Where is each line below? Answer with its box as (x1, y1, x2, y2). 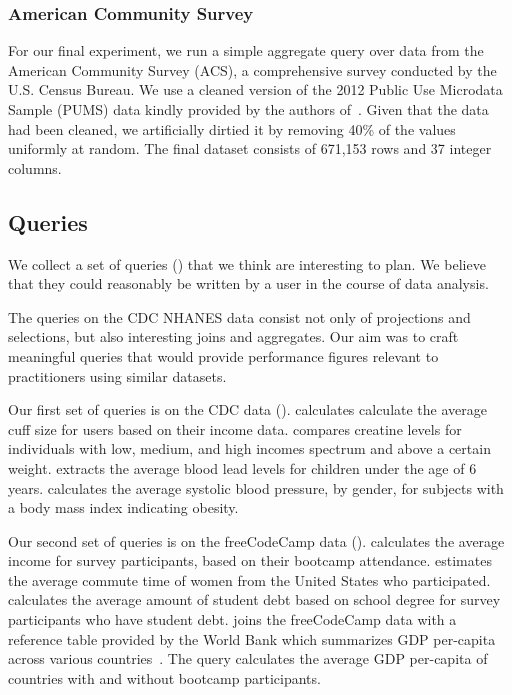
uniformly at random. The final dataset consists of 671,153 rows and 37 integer (8, 138, 492, 159)
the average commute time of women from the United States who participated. (8, 569, 491, 590)
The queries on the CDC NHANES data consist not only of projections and (8, 306, 471, 327)
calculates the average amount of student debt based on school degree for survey (8, 589, 501, 610)
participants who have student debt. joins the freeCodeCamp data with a (8, 609, 457, 630)
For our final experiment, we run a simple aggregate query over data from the (8, 40, 484, 61)
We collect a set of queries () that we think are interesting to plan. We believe (8, 253, 486, 274)
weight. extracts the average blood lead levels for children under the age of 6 (8, 457, 477, 478)
